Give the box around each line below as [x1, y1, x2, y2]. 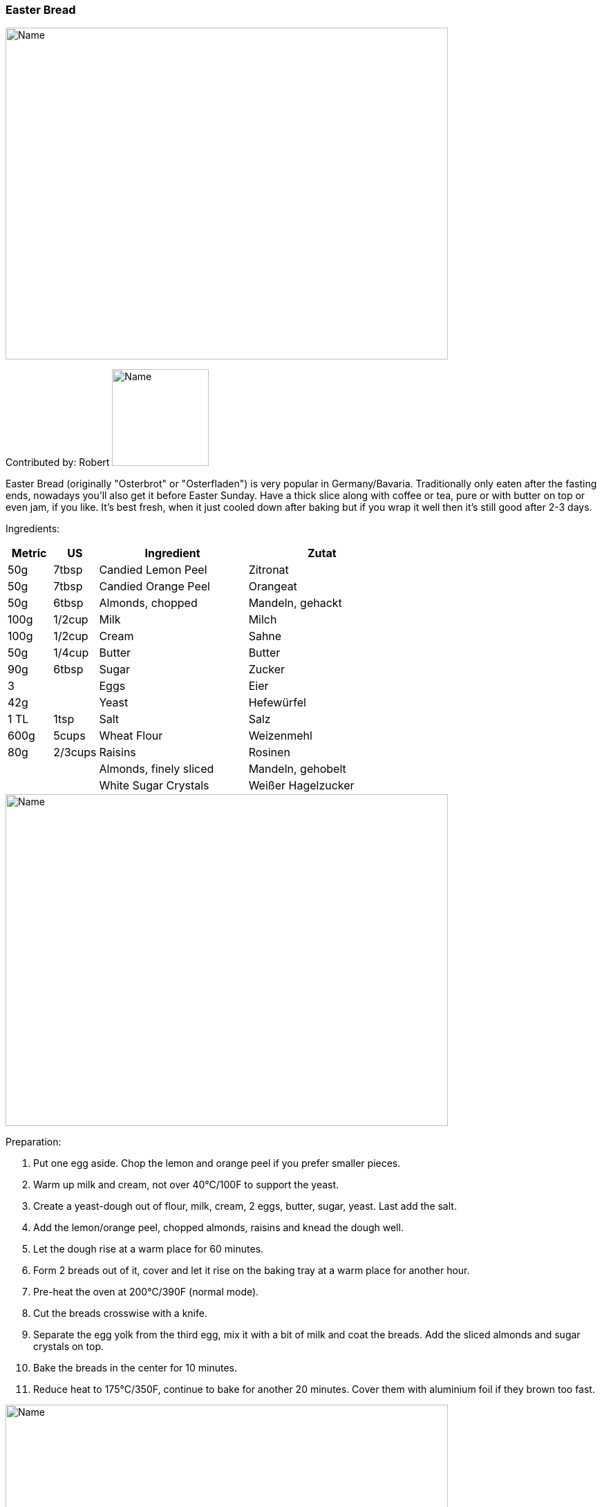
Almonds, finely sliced [99, 762, 214, 776]
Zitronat [248, 563, 289, 577]
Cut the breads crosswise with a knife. [33, 1307, 207, 1320]
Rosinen [248, 745, 290, 760]
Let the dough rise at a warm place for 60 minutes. [33, 1243, 264, 1255]
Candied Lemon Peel [99, 563, 207, 577]
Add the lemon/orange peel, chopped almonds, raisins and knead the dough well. [33, 1221, 404, 1234]
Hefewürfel [248, 695, 306, 710]
